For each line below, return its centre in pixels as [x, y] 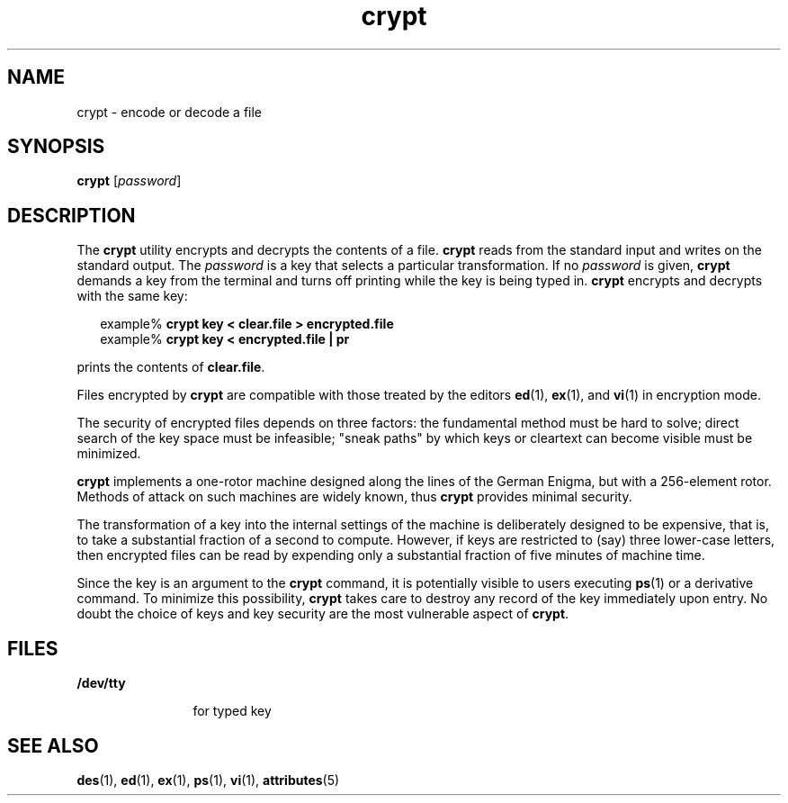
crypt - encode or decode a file [170, 112]
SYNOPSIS [56, 147]
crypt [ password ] [129, 181]
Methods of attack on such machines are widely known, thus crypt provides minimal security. [354, 497]
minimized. [109, 454]
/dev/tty [101, 683]
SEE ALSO [53, 745]
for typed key [232, 711]
